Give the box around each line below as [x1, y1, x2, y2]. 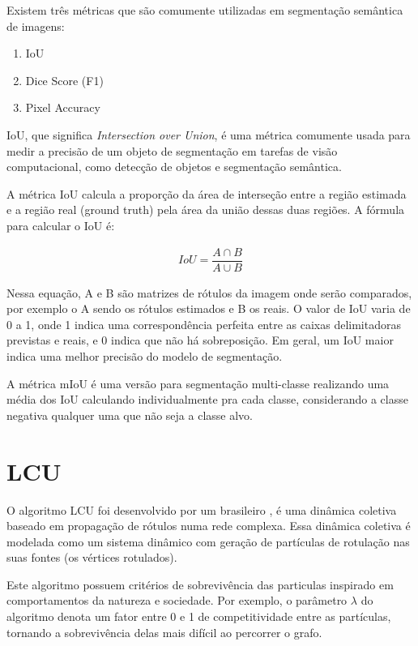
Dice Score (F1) [25, 71, 104, 88]
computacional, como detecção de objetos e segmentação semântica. [6, 158, 342, 175]
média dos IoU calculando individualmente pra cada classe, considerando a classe [6, 391, 408, 408]
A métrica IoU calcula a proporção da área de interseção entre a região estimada [6, 185, 407, 202]
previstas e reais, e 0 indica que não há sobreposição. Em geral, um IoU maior [6, 332, 394, 349]
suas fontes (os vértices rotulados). [6, 549, 177, 566]
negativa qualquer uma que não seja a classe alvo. [6, 406, 253, 423]
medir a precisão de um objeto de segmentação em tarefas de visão [6, 142, 338, 159]
